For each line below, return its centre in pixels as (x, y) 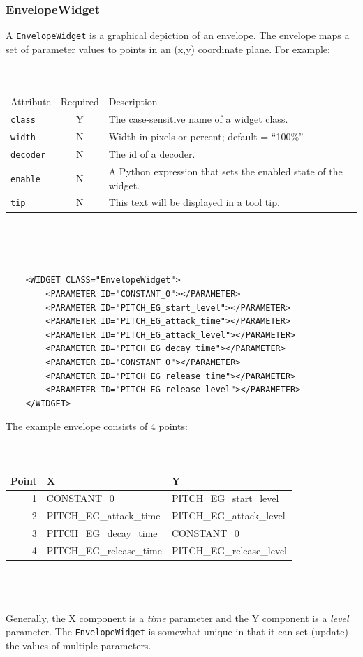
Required (80, 102)
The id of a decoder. (152, 154)
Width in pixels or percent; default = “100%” (206, 136)
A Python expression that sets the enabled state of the (225, 171)
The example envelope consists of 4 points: (97, 426)
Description (133, 102)
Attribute (31, 102)
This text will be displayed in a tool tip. (194, 202)
